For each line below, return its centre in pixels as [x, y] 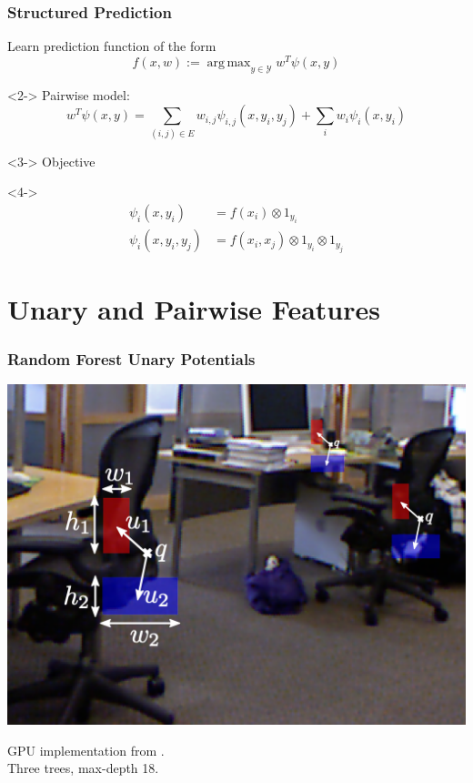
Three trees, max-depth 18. [83, 768]
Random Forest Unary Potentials [131, 358]
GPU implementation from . [86, 750]
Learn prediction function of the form [112, 46]
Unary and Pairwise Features [194, 309]
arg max [229, 62]
